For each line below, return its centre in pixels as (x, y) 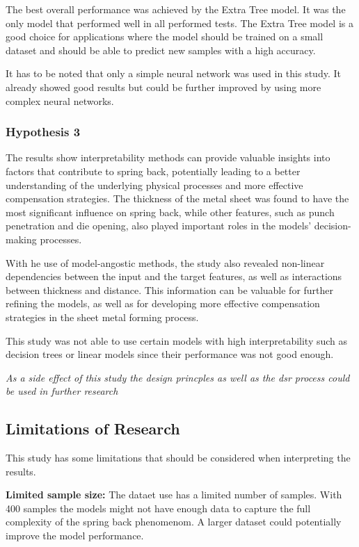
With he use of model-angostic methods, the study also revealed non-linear (165, 262)
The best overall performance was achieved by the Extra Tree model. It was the (176, 9)
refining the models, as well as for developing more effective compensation (163, 303)
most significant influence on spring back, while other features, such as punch (170, 212)
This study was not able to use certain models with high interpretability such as (177, 340)
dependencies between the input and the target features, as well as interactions (174, 276)
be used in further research (62, 391)
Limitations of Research (93, 428)
